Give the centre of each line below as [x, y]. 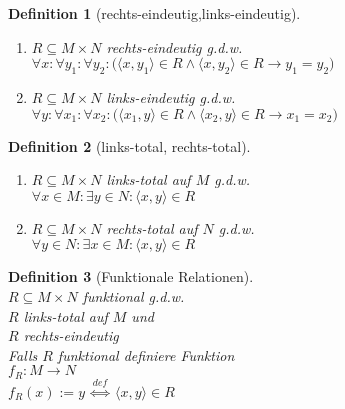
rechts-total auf [152, 227]
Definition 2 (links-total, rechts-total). [129, 145]
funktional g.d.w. [133, 295]
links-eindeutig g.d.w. [171, 96]
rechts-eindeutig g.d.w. [174, 46]
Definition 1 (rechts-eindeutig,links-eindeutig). [154, 13]
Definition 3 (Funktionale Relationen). [131, 276]
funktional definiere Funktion [146, 354]
